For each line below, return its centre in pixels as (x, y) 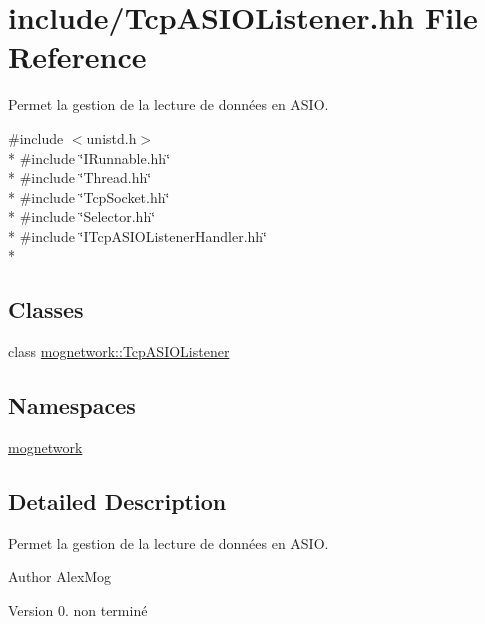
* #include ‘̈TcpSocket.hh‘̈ (89, 196)
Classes (46, 309)
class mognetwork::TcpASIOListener (119, 351)
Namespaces (72, 405)
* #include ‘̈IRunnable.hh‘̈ (89, 157)
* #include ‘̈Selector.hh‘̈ (82, 216)
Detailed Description (117, 501)
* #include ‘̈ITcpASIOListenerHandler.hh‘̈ (138, 235)
